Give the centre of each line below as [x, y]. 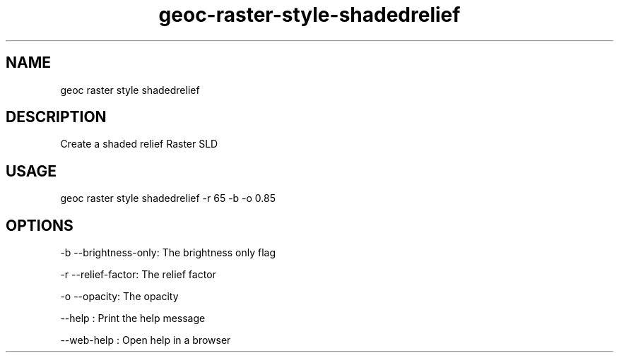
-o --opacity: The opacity [119, 297]
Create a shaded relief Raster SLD [139, 144]
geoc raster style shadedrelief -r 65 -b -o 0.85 [168, 198]
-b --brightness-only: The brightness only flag [168, 253]
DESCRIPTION [56, 117]
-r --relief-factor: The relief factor [138, 275]
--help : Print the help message [133, 318]
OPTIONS [40, 225]
